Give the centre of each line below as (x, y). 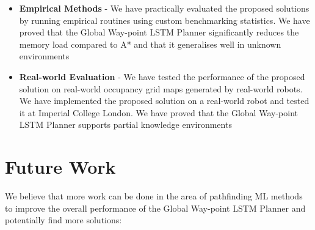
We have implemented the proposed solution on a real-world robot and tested (164, 101)
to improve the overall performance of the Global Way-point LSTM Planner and (155, 208)
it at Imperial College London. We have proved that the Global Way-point (158, 112)
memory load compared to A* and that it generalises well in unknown (150, 44)
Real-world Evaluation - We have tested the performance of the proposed (162, 76)
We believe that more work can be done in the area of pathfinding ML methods (154, 196)
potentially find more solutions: (63, 220)
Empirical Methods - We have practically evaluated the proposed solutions (164, 8)
